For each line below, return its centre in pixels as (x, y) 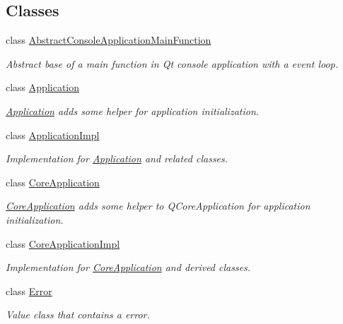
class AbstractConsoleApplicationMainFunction (109, 40)
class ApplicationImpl (53, 134)
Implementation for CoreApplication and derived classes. (128, 267)
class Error (29, 290)
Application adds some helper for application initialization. (133, 110)
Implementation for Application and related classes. (117, 158)
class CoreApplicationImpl (63, 243)
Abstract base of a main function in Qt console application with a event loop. (172, 63)
